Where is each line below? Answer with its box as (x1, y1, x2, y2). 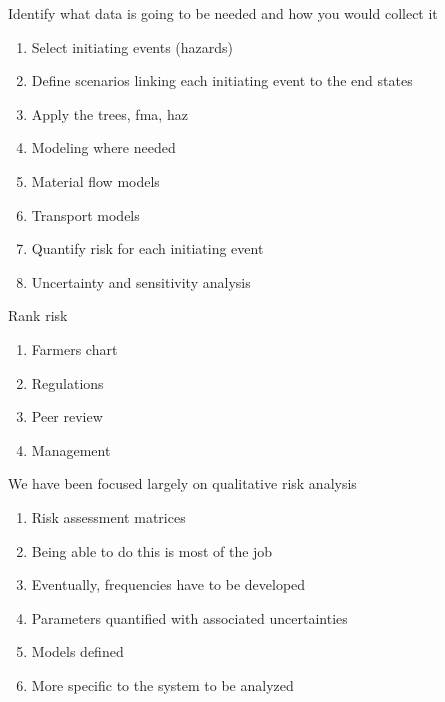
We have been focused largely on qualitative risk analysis (8, 473, 357, 494)
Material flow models (31, 170, 160, 191)
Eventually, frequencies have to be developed (31, 574, 306, 595)
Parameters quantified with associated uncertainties (31, 607, 348, 628)
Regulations (31, 372, 104, 393)
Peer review (31, 406, 103, 427)
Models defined (31, 641, 124, 662)
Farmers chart (31, 338, 118, 359)
